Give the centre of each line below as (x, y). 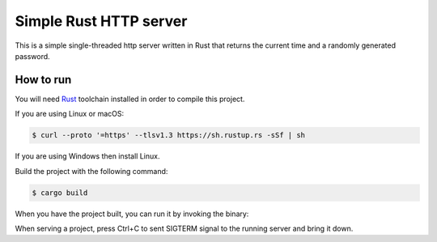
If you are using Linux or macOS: (70, 114)
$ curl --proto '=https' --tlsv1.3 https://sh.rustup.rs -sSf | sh (169, 135)
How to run (43, 80)
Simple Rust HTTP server (101, 21)
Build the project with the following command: (91, 171)
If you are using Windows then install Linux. (87, 156)
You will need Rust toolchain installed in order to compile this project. (130, 99)
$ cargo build (60, 193)
